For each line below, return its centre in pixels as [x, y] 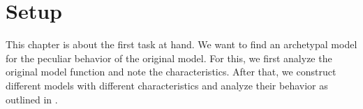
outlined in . [32, 99]
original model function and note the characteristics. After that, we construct [171, 72]
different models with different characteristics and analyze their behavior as [167, 85]
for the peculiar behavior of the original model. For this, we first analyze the [169, 58]
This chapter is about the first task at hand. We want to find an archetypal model [181, 44]
